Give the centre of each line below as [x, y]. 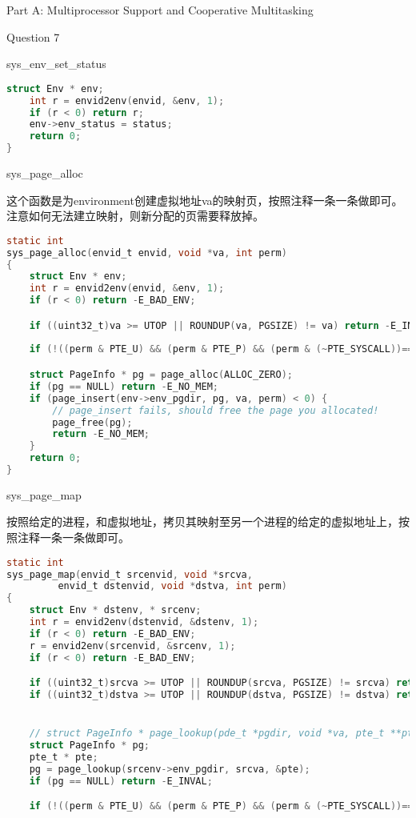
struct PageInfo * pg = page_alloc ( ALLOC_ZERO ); [161, 375]
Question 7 [33, 36]
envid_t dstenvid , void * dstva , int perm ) [172, 586]
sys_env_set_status [56, 64]
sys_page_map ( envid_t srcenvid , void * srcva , [130, 574]
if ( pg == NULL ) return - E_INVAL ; [121, 781]
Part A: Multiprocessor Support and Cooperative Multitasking [160, 10]
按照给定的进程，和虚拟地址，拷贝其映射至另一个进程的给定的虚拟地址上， [202, 521]
